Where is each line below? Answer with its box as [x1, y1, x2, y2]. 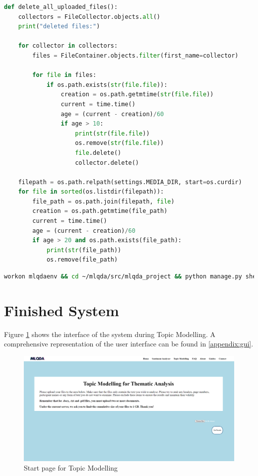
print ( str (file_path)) [46, 246, 122, 254]
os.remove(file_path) [46, 256, 118, 264]
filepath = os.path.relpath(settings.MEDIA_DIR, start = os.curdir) [18, 178, 242, 186]
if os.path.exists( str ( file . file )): [46, 81, 168, 88]
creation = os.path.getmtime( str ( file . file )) [61, 91, 214, 98]
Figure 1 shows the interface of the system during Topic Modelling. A [4, 329, 216, 339]
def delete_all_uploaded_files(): [4, 3, 118, 10]
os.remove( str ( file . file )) [75, 139, 164, 147]
